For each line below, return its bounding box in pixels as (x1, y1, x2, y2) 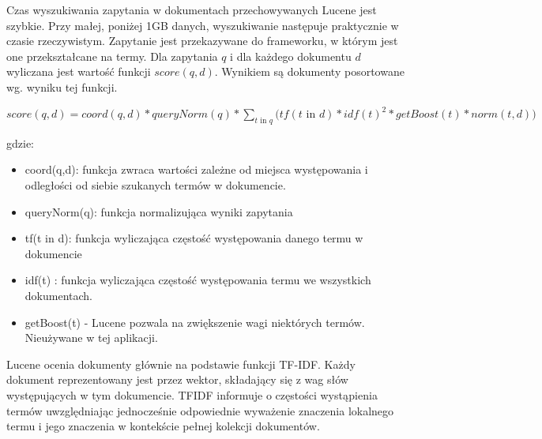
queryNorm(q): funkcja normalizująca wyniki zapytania (24, 203, 293, 219)
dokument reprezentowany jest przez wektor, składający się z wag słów (6, 371, 348, 388)
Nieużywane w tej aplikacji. (24, 329, 158, 346)
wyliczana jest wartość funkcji (6, 63, 151, 80)
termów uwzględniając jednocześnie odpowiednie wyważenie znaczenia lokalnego (6, 402, 394, 418)
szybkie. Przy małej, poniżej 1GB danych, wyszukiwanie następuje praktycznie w (6, 17, 399, 33)
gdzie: (6, 134, 34, 151)
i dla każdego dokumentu (230, 47, 352, 64)
